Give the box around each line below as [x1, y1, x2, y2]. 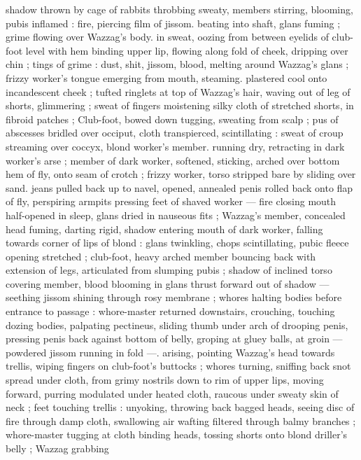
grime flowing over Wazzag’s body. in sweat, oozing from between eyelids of [6, 29, 329, 44]
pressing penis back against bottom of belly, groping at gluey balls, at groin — [6, 331, 343, 346]
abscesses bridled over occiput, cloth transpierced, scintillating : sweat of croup [6, 125, 344, 140]
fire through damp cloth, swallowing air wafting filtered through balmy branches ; [6, 413, 356, 428]
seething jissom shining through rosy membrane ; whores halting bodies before [6, 290, 342, 305]
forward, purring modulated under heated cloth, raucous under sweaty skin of [6, 386, 339, 400]
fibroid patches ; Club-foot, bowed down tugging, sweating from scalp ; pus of [6, 111, 339, 126]
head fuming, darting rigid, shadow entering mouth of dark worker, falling [6, 221, 323, 236]
